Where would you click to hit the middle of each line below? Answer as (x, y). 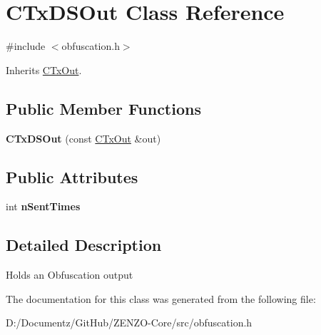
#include (26, 46)
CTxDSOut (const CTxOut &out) (83, 138)
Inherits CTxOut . (44, 69)
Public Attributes (72, 176)
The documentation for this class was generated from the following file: (161, 298)
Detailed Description (84, 245)
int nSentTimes (43, 206)
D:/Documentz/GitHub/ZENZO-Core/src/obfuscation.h (129, 323)
